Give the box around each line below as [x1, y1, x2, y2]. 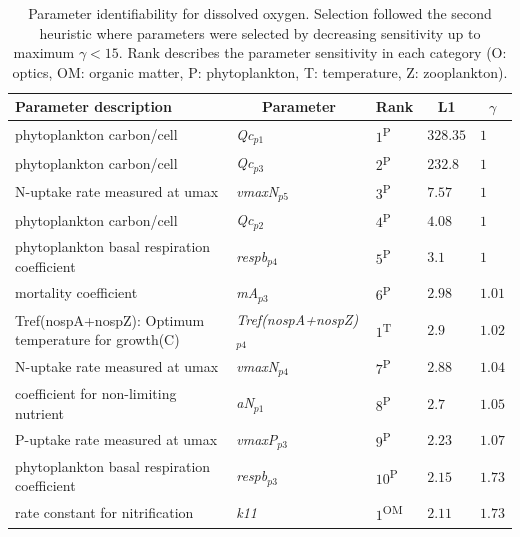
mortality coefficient [15, 282, 138, 303]
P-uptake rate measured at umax [15, 429, 218, 450]
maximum [13, 42, 75, 63]
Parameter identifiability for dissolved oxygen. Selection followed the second [28, 3, 492, 23]
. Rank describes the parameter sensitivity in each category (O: [118, 42, 507, 63]
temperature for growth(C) [15, 329, 180, 350]
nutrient [15, 402, 65, 423]
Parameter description [15, 96, 172, 117]
